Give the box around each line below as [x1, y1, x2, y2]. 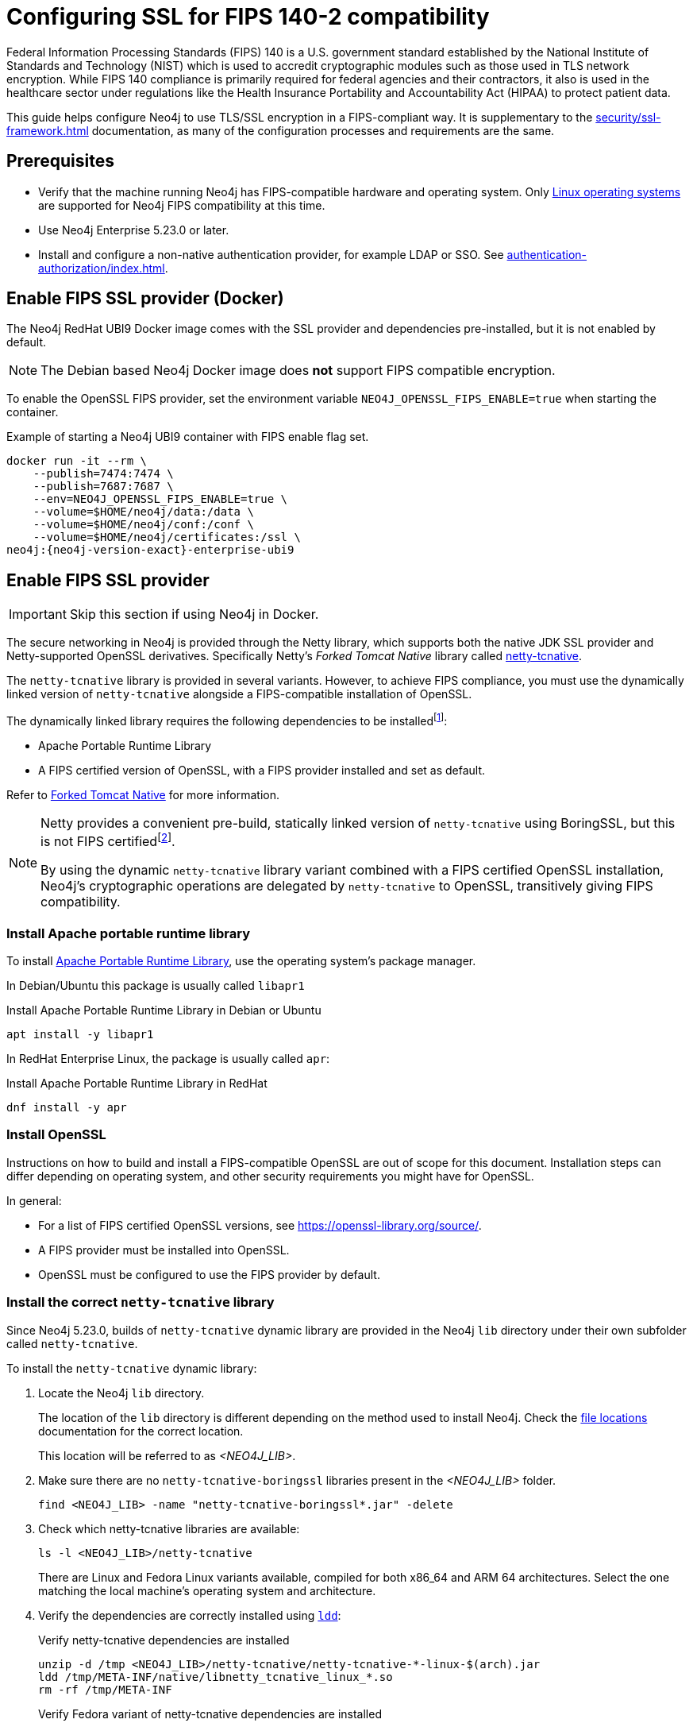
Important [9, 606, 67, 623]
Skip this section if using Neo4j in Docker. [69, 606, 319, 623]
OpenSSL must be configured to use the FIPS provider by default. [38, 1267, 380, 1281]
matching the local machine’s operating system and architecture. [38, 1583, 376, 1598]
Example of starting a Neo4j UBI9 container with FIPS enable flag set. [6, 430, 369, 444]
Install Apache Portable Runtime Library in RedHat [6, 1076, 268, 1091]
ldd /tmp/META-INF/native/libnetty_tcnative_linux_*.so [38, 1670, 393, 1683]
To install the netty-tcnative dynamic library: [6, 1361, 257, 1375]
